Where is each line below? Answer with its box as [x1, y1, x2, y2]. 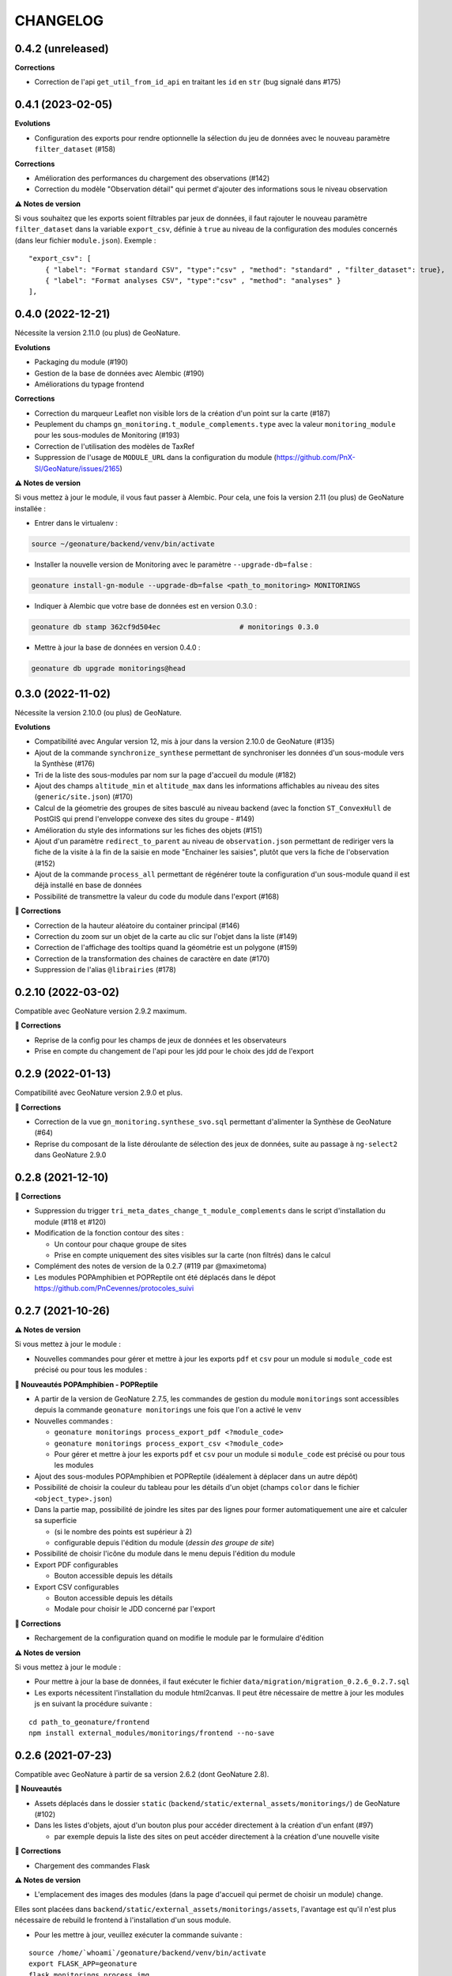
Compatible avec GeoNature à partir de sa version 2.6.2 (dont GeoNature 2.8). [14, 1769, 269, 1778]
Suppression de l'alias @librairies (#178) [34, 965, 177, 975]
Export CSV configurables [34, 1582, 119, 1592]
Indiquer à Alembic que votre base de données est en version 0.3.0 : [34, 601, 257, 611]
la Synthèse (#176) [34, 759, 95, 768]
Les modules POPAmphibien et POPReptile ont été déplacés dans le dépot [34, 1273, 276, 1282]
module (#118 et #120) [34, 1217, 107, 1227]
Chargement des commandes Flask [34, 1861, 150, 1870]
